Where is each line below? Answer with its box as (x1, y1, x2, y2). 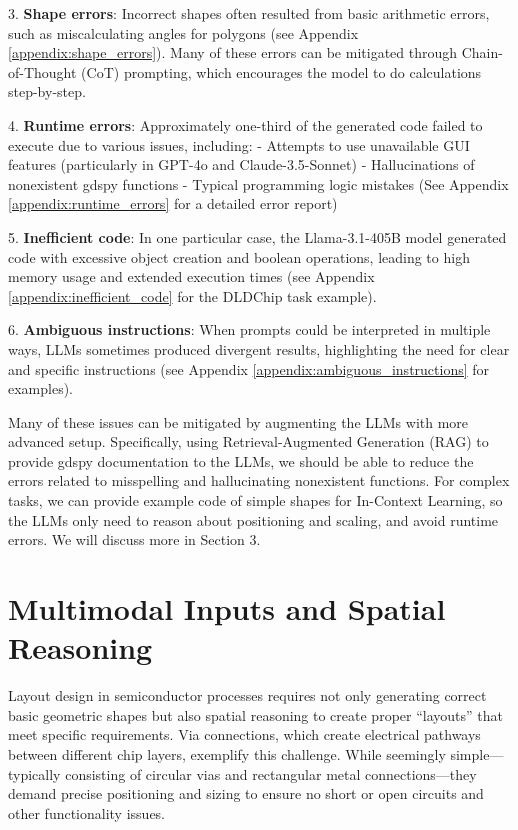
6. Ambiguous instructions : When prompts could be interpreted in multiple (8, 319, 491, 340)
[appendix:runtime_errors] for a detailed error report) (8, 193, 338, 214)
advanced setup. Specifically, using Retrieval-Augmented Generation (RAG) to (8, 431, 489, 452)
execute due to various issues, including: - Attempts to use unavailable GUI (8, 134, 470, 155)
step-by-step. (8, 81, 86, 102)
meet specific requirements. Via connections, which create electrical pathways (8, 724, 481, 745)
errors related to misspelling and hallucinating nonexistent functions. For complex (8, 470, 510, 491)
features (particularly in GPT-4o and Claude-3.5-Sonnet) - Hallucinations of (8, 154, 475, 175)
